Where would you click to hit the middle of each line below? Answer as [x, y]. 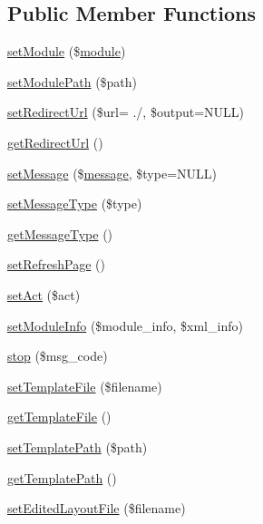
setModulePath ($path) [73, 81]
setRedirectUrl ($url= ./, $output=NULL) [126, 112]
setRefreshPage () [56, 264]
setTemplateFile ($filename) [85, 386]
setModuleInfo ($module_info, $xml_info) [125, 325]
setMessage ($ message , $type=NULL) [112, 173]
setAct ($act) [44, 294]
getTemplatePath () [62, 477]
